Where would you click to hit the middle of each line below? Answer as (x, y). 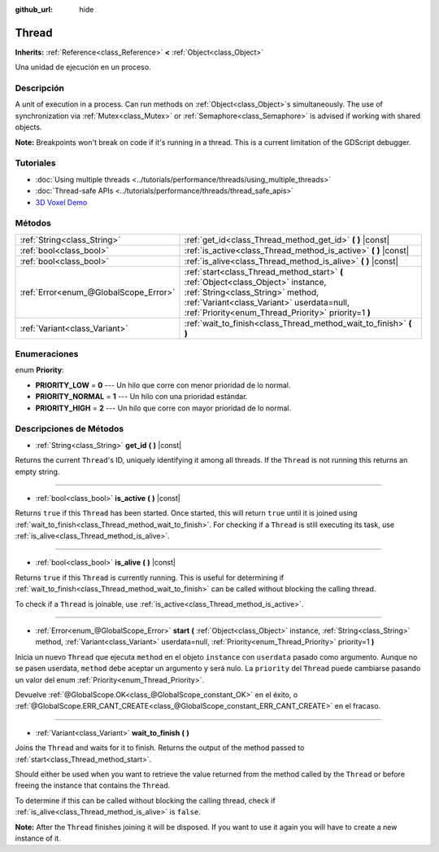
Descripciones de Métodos (70, 429)
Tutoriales (35, 163)
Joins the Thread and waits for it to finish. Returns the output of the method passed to (160, 748)
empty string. (37, 472)
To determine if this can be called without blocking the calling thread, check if (145, 800)
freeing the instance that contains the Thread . (93, 785)
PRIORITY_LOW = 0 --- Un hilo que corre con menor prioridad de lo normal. (163, 385)
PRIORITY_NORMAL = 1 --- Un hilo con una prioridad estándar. (141, 397)
